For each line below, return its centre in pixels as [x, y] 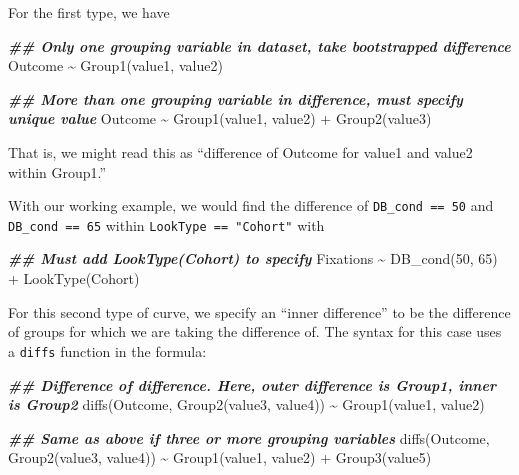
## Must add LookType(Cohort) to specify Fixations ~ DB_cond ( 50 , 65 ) [253, 258]
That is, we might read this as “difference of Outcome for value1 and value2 [240, 151]
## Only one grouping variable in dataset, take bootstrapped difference [259, 45]
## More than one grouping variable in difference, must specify [235, 98]
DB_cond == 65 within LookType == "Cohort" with [166, 224]
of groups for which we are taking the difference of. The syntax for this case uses [255, 331]
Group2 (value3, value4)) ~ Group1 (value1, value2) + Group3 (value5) [220, 457]
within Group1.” [57, 171]
